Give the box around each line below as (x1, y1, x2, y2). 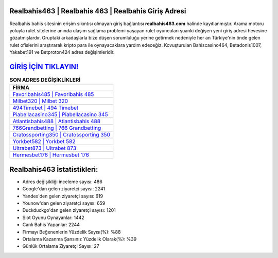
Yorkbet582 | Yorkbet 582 (12, 138, 76, 145)
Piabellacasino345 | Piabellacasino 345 (12, 111, 108, 118)
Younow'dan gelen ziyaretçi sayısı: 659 (22, 200, 106, 206)
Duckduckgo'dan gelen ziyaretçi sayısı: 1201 (22, 207, 116, 213)
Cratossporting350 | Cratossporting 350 (12, 131, 111, 138)
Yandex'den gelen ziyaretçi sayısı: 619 (22, 193, 103, 199)
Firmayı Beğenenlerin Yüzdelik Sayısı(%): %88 (22, 229, 121, 235)
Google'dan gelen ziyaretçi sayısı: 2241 (22, 186, 106, 192)
